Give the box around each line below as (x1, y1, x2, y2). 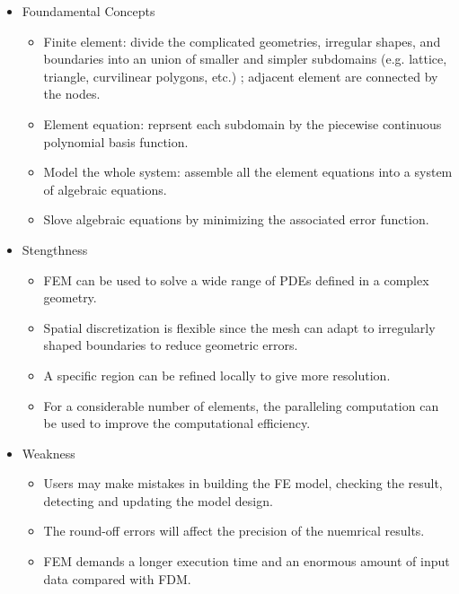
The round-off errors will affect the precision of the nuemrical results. (43, 521, 425, 540)
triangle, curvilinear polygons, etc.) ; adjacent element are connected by (43, 66, 438, 85)
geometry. (43, 288, 97, 307)
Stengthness (22, 240, 88, 258)
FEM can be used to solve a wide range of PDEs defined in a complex (43, 270, 429, 289)
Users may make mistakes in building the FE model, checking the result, (43, 474, 443, 493)
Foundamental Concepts (22, 2, 155, 20)
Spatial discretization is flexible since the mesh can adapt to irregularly (43, 318, 436, 336)
